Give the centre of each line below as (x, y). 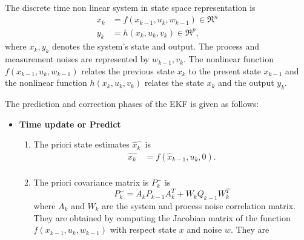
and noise (204, 229)
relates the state (174, 83)
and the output (246, 83)
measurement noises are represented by (77, 59)
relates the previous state (128, 70)
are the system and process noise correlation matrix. (199, 205)
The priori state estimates (81, 144)
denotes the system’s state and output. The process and (156, 46)
